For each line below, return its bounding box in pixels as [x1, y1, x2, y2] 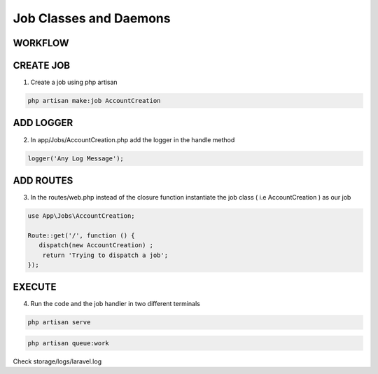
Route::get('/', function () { [27, 231, 136, 240]
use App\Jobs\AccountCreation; [27, 212, 136, 220]
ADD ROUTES [13, 174, 73, 186]
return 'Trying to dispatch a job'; [42, 251, 168, 259]
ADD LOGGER [13, 117, 73, 129]
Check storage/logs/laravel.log [13, 357, 101, 366]
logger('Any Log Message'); [27, 154, 124, 162]
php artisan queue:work [27, 340, 110, 347]
